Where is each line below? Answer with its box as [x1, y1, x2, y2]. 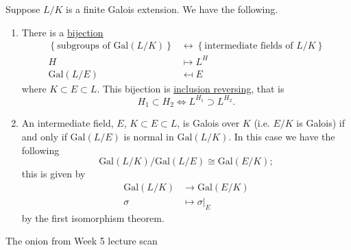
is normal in [123, 129, 174, 143]
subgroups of [57, 41, 110, 51]
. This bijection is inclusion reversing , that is [97, 81, 285, 95]
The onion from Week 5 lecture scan [5, 234, 158, 248]
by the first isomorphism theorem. [21, 210, 165, 225]
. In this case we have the [228, 129, 335, 143]
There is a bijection [21, 25, 104, 39]
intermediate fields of [204, 41, 293, 51]
